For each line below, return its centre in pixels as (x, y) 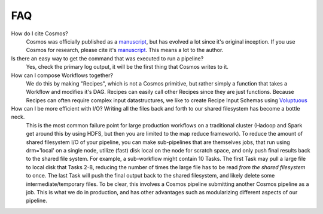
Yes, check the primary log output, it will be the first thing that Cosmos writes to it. (127, 67)
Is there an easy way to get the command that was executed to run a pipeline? (107, 58)
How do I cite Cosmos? (39, 33)
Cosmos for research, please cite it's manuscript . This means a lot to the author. (125, 50)
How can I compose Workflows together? (62, 75)
